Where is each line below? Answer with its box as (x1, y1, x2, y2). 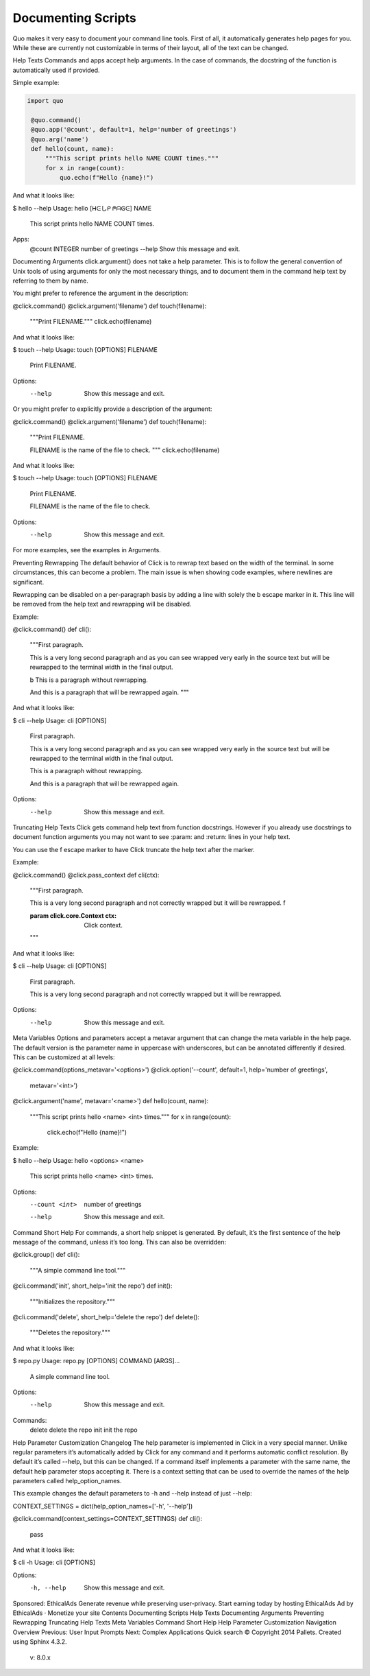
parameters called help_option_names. (12, 1477, 123, 1485)
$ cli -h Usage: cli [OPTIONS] (12, 1558, 96, 1567)
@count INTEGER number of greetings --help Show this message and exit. (29, 244, 241, 253)
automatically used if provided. (12, 66, 100, 74)
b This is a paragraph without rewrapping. (29, 676, 149, 684)
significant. (12, 578, 45, 586)
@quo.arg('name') (31, 135, 89, 143)
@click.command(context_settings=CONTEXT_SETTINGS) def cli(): (12, 1515, 202, 1523)
